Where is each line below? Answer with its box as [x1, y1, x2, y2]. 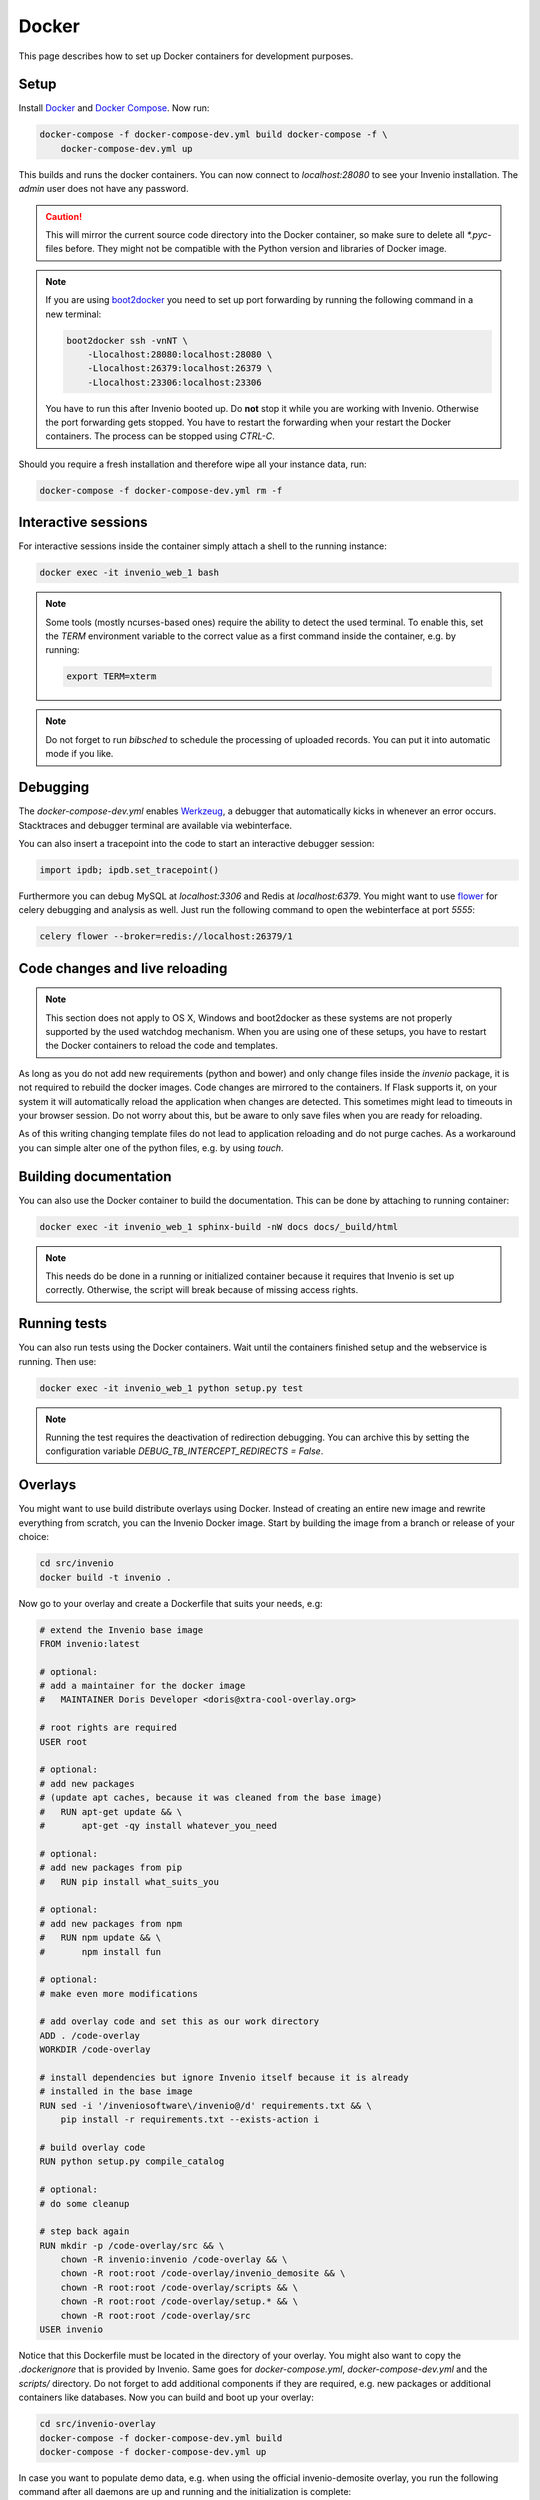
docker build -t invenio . [39, 1571, 172, 1583]
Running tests [18, 1315, 108, 1332]
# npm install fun [39, 1946, 162, 1957]
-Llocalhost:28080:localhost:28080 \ [87, 348, 273, 360]
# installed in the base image [39, 2086, 194, 2097]
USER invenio [39, 2324, 104, 2335]
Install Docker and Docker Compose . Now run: [18, 102, 210, 114]
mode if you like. [45, 748, 114, 760]
